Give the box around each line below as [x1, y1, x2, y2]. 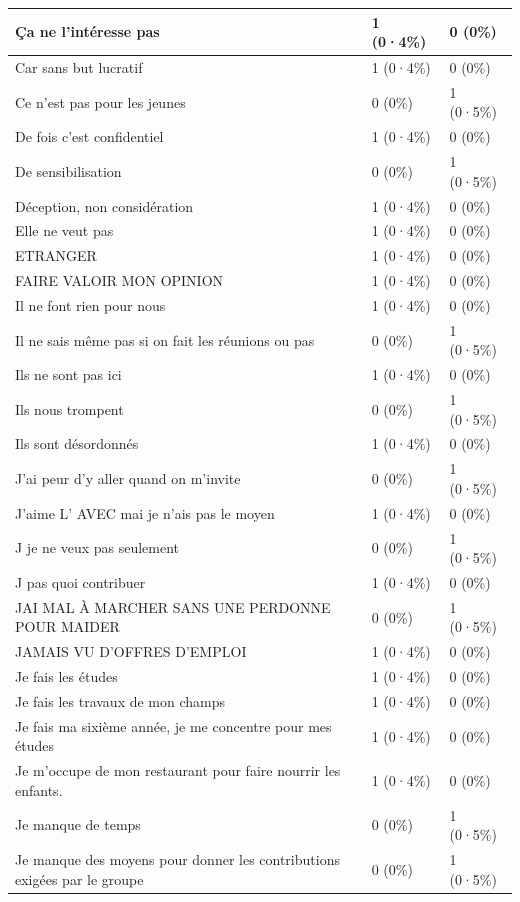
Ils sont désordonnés [15, 433, 139, 454]
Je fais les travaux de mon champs [15, 690, 226, 711]
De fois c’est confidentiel [15, 126, 164, 147]
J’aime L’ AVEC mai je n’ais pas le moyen [15, 502, 275, 523]
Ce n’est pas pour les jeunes [15, 91, 186, 112]
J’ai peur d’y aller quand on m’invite [15, 468, 241, 489]
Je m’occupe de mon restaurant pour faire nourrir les [15, 760, 341, 781]
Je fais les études [15, 666, 118, 687]
